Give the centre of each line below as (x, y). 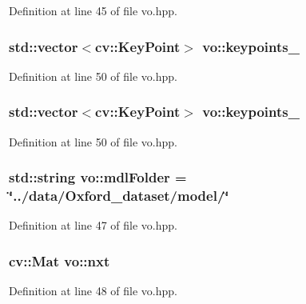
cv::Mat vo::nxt (60, 260)
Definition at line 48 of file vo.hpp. (93, 291)
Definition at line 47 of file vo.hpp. (93, 225)
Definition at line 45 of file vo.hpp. (93, 10)
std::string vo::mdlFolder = (98, 177)
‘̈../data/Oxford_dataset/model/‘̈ (119, 196)
